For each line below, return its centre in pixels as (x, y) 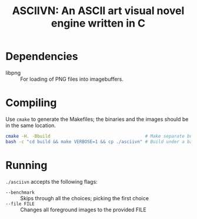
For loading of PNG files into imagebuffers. (72, 79)
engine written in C (98, 23)
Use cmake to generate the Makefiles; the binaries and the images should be (97, 119)
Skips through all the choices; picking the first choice (85, 198)
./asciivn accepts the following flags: (51, 181)
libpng (13, 72)
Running (26, 165)
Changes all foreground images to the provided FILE (83, 210)
